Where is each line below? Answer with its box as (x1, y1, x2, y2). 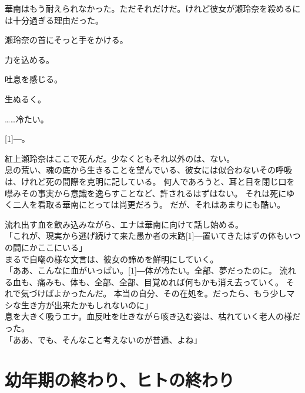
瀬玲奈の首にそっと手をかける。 (5, 34, 128, 46)
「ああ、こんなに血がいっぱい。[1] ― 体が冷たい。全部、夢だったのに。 (5, 264, 277, 277)
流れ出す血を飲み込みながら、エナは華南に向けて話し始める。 (5, 218, 243, 230)
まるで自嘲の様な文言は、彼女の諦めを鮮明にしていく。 (5, 252, 219, 265)
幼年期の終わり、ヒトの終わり (5, 368, 234, 392)
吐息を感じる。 (5, 73, 62, 85)
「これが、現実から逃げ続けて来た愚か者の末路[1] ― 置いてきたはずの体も (5, 229, 284, 242)
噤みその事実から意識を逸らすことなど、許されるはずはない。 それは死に (5, 186, 287, 199)
